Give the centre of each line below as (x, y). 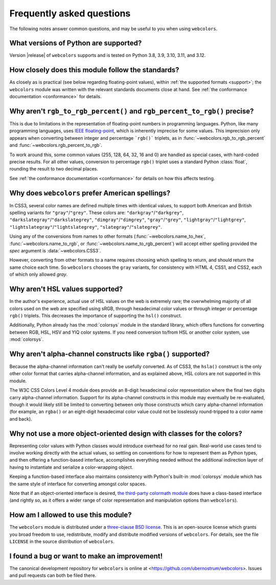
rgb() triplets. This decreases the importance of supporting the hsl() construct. (96, 315)
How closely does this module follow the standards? (94, 70)
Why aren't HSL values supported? (66, 289)
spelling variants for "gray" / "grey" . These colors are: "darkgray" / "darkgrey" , (97, 213)
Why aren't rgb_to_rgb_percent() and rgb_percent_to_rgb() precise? (132, 111)
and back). (21, 419)
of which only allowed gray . (39, 274)
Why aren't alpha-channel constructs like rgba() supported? (109, 354)
